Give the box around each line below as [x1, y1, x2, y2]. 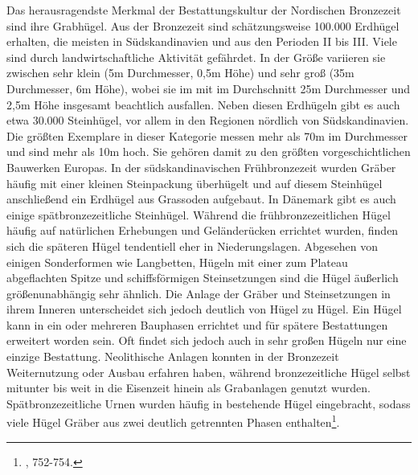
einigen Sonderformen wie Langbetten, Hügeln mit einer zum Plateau [6, 253, 348, 270]
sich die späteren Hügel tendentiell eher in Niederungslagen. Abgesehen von [6, 237, 379, 254]
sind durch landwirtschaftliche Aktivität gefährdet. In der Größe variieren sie [6, 48, 386, 65]
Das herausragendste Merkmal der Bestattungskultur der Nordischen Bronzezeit [6, 2, 401, 18]
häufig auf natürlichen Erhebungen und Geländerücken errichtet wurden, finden [6, 222, 399, 239]
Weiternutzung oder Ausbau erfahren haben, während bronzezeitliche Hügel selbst [6, 363, 411, 380]
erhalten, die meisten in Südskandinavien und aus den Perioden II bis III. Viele [6, 33, 397, 50]
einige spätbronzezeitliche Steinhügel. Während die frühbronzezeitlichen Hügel [6, 206, 391, 223]
